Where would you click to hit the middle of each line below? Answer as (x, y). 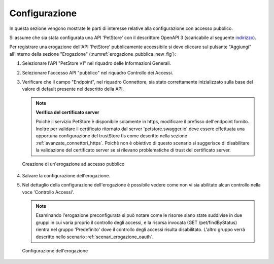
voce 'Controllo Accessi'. (48, 192)
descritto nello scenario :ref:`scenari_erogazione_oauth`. (95, 237)
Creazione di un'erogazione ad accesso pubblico (73, 164)
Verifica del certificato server (67, 112)
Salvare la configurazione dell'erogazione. (66, 175)
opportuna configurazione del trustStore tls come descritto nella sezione (112, 136)
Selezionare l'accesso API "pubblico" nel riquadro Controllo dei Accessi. (98, 72)
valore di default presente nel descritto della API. (73, 89)
